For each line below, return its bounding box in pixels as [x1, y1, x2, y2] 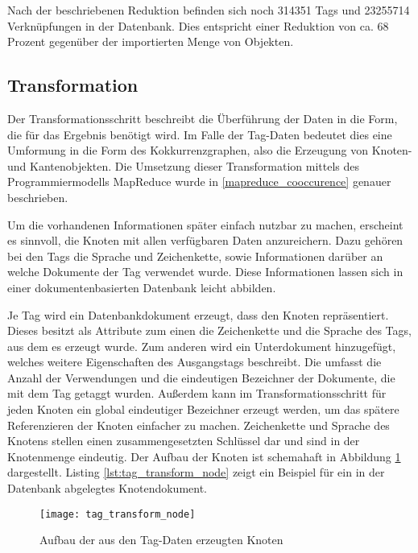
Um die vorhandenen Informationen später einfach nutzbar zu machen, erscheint [7, 216, 404, 233]
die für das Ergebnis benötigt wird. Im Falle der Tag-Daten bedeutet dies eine [7, 126, 392, 142]
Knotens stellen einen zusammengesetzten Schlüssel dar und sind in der [7, 432, 360, 449]
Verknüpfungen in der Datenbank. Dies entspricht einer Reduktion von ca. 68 [7, 17, 389, 34]
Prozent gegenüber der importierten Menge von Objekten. [7, 33, 294, 50]
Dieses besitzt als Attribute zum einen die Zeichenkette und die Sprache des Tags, [7, 322, 412, 339]
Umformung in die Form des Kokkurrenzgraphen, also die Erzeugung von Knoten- [7, 142, 412, 159]
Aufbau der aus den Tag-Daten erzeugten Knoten [39, 531, 283, 548]
